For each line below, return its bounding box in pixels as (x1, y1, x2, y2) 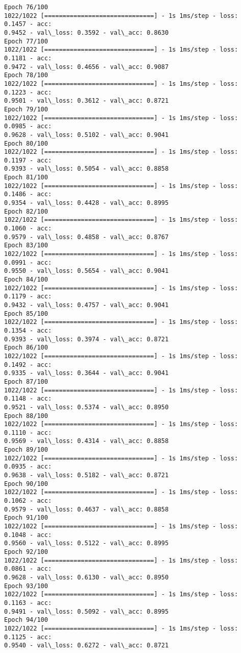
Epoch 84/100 (4, 276, 48, 283)
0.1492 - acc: (4, 361, 52, 368)
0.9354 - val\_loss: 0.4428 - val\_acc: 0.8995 (4, 199, 169, 207)
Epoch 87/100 (4, 378, 48, 385)
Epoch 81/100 (4, 174, 48, 181)
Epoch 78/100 (4, 72, 48, 79)
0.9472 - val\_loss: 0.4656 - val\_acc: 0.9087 (4, 63, 169, 71)
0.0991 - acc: (4, 259, 52, 266)
